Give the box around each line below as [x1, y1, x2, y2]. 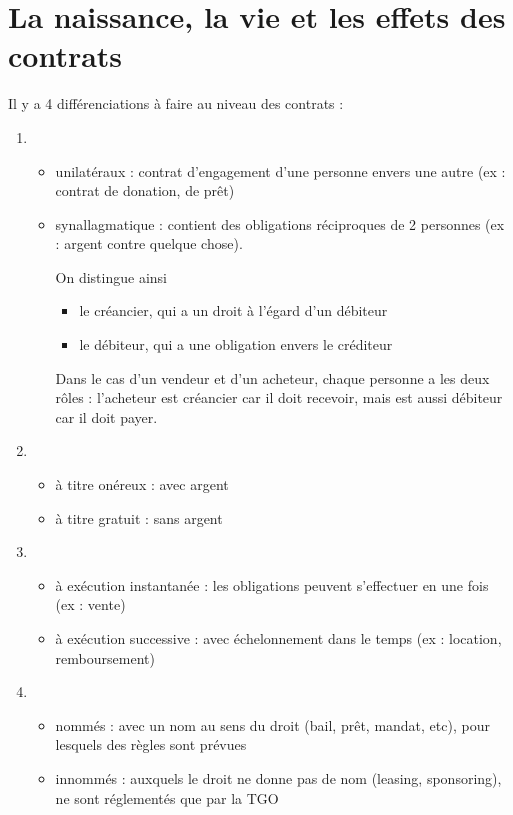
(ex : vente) [55, 594, 126, 615]
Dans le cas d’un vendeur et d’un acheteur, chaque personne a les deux [55, 367, 490, 388]
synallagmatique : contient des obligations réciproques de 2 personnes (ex [55, 213, 505, 234]
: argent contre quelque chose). [55, 233, 243, 254]
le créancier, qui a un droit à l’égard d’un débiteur [79, 300, 388, 321]
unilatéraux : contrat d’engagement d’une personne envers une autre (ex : [55, 160, 506, 181]
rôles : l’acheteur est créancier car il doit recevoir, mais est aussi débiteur [55, 387, 503, 408]
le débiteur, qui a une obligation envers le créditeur [79, 334, 393, 355]
